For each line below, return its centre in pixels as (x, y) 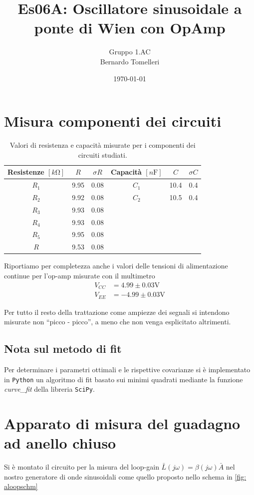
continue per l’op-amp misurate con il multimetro (80, 275)
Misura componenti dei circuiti (113, 121)
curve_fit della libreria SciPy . (49, 389)
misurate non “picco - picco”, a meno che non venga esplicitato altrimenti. (118, 322)
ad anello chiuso (60, 443)
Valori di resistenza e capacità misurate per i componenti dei (103, 145)
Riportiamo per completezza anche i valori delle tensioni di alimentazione (116, 266)
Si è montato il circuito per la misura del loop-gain (82, 467)
